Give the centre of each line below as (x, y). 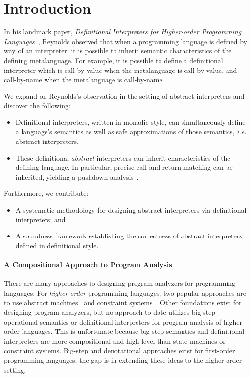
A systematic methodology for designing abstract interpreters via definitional (131, 210)
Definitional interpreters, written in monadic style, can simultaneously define (130, 122)
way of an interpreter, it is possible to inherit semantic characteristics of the (118, 51)
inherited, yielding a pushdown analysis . (77, 177)
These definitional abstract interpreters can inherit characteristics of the (123, 157)
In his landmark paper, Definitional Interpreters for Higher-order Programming (123, 32)
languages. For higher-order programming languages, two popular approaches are (125, 293)
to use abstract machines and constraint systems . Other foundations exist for (123, 302)
